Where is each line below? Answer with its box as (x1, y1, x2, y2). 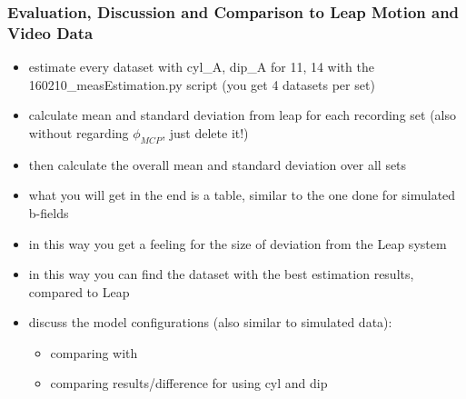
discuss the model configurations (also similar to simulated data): (28, 313, 392, 332)
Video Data (7, 21, 94, 44)
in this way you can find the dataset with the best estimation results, (28, 264, 414, 284)
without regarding (28, 123, 129, 142)
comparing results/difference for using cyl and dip (50, 374, 328, 393)
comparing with (50, 343, 138, 362)
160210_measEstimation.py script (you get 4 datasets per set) (28, 75, 375, 94)
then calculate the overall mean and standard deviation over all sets (28, 155, 407, 174)
